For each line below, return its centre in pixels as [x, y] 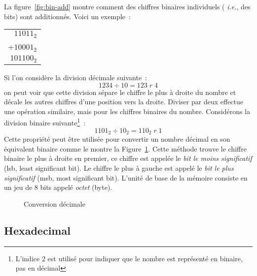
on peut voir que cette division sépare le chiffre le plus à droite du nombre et [120, 92]
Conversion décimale [55, 203]
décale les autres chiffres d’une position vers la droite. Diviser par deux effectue [124, 102]
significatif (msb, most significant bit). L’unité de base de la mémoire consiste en [126, 177]
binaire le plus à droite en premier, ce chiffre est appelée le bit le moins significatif [128, 158]
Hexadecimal [37, 230]
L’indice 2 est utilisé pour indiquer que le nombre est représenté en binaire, [129, 258]
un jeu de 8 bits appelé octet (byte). [58, 187]
